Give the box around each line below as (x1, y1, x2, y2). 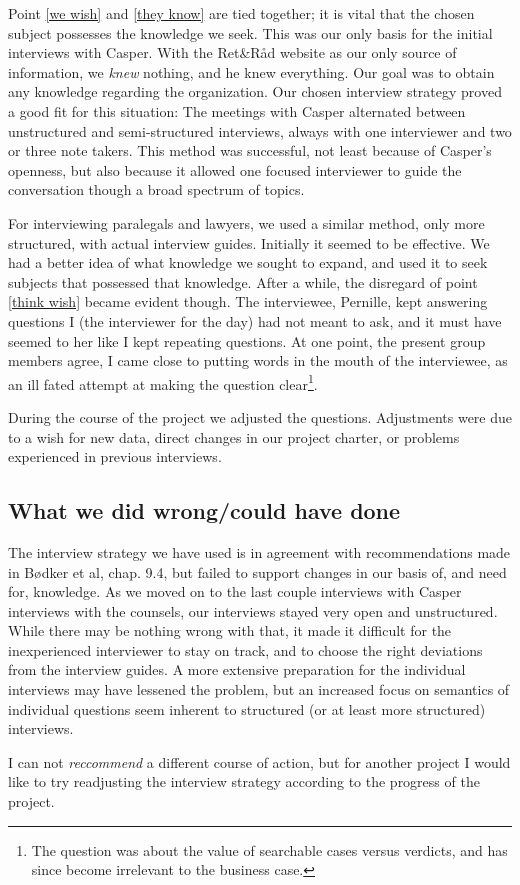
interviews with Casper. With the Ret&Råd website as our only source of (8, 42, 457, 63)
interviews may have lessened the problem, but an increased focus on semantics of (8, 679, 510, 700)
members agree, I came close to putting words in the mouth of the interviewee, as (8, 350, 508, 371)
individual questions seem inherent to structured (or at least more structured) (8, 698, 486, 719)
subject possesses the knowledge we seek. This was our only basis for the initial (8, 22, 493, 43)
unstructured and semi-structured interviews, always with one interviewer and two (8, 120, 512, 141)
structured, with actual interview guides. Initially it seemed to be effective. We (8, 232, 490, 253)
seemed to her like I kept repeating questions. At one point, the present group (8, 330, 486, 351)
